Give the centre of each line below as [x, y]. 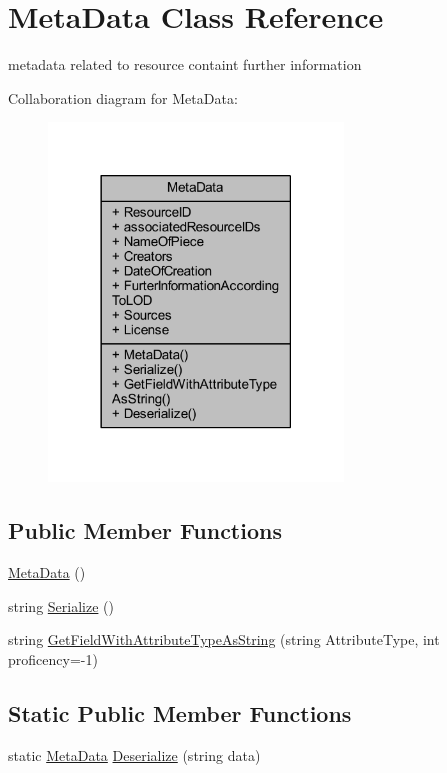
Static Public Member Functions [180, 712]
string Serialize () [61, 605]
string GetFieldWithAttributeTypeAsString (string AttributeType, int [224, 639]
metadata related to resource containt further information [185, 64]
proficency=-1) [53, 658]
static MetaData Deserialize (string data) [134, 754]
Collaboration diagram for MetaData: [123, 97]
